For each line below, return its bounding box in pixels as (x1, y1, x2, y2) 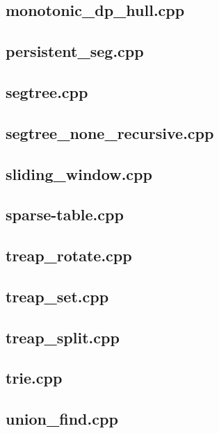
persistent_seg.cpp (6, 40, 144, 62)
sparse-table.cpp (6, 204, 124, 225)
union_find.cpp (6, 408, 118, 430)
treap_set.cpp (6, 285, 109, 307)
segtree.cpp (6, 81, 88, 102)
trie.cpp (6, 367, 63, 389)
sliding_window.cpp (6, 163, 152, 184)
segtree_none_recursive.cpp (6, 122, 214, 143)
